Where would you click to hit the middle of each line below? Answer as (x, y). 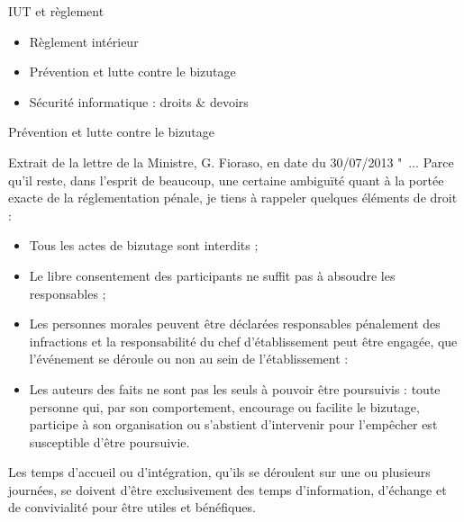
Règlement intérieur (84, 41)
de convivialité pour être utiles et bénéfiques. (132, 507)
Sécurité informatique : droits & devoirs (139, 101)
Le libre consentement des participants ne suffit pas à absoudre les (212, 275)
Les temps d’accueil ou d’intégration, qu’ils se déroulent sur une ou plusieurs (219, 472)
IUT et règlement (56, 11)
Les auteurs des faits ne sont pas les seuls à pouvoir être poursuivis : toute (235, 388)
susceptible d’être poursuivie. (109, 441)
